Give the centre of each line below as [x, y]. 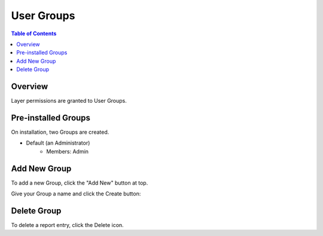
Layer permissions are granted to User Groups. [69, 101]
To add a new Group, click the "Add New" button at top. [80, 183]
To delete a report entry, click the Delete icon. [67, 225]
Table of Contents [34, 33]
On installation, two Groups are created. [60, 132]
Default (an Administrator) [58, 143]
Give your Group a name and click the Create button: [76, 194]
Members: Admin [68, 151]
